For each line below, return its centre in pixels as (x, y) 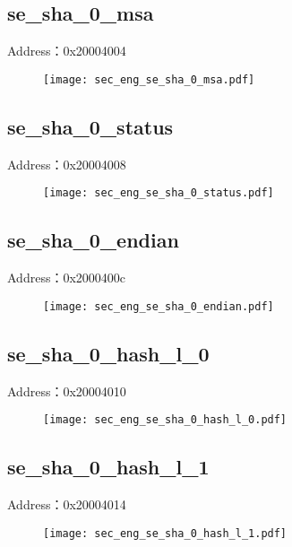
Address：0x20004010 (67, 391)
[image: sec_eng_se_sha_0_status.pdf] (159, 193)
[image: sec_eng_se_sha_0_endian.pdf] (159, 306)
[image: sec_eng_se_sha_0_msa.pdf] (149, 79)
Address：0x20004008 (67, 164)
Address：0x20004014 (67, 504)
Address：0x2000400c (67, 278)
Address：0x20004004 (67, 51)
